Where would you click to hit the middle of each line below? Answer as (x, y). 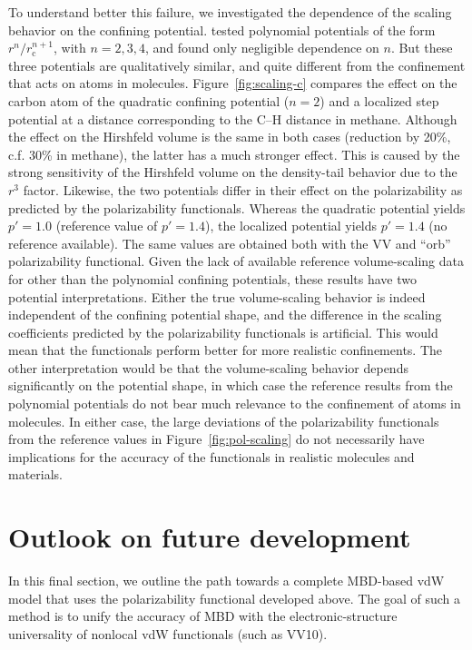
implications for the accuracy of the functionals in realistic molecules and (211, 456)
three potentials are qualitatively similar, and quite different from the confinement (237, 65)
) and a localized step (379, 100)
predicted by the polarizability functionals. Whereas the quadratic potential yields (237, 207)
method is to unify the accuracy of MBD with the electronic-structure (203, 616)
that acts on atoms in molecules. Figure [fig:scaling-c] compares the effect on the (233, 83)
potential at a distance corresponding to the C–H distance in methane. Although (233, 118)
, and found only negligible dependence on (262, 48)
